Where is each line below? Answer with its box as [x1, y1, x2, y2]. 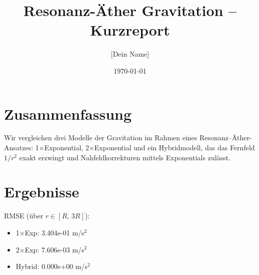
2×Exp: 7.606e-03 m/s [15, 244, 84, 254]
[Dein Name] [110, 49, 149, 59]
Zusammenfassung [4, 103, 132, 124]
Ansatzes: [4, 142, 33, 153]
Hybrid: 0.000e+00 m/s [15, 261, 88, 271]
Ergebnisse [4, 181, 79, 202]
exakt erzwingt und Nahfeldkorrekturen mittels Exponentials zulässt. [19, 152, 230, 162]
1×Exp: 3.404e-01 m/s [15, 227, 84, 237]
